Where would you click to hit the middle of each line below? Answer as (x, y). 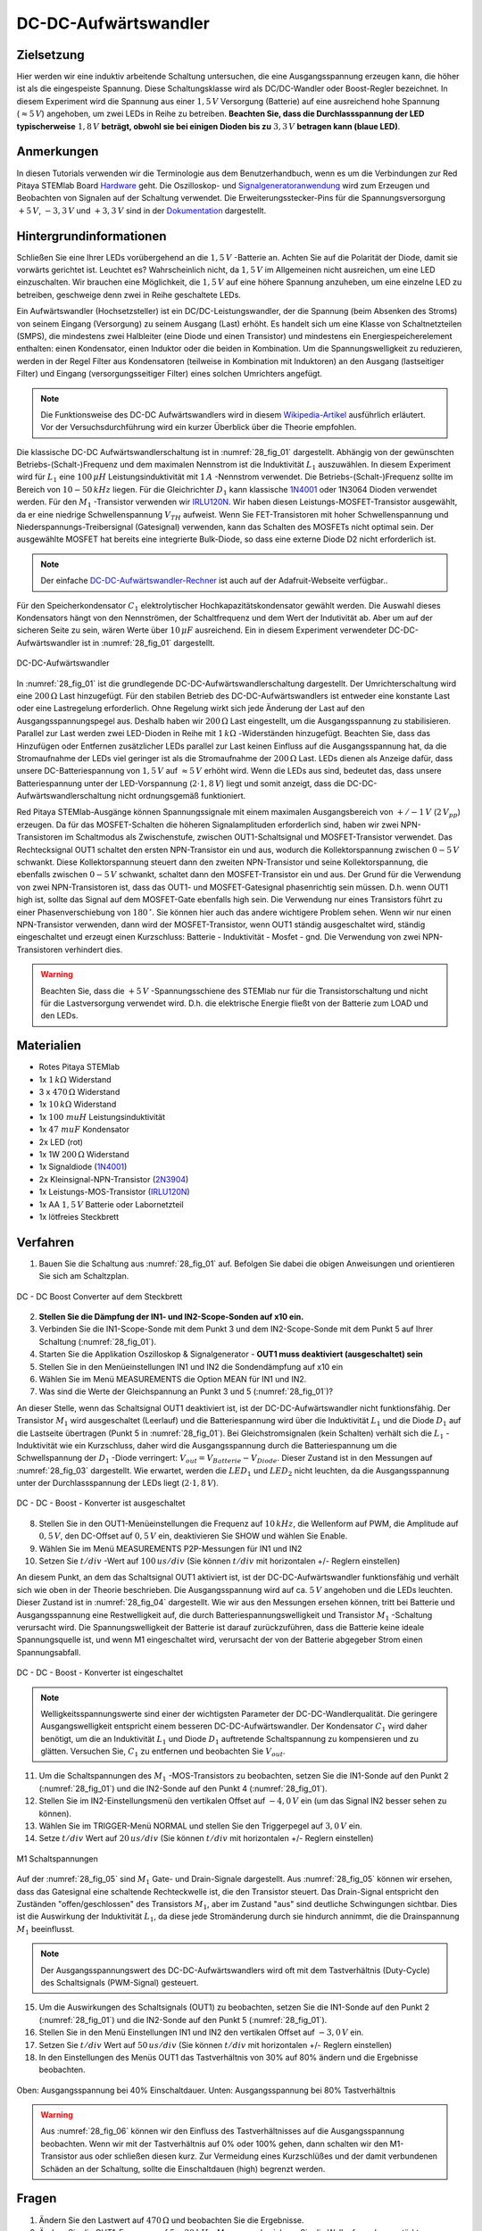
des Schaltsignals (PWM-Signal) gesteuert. (120, 1982)
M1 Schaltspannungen (57, 1858)
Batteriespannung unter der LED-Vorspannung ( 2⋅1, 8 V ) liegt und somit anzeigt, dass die (181, 783)
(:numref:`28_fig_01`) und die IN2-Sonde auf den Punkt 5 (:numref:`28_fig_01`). (183, 2020)
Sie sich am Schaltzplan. (84, 1276)
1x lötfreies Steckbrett (79, 1216)
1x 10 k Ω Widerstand (78, 1104)
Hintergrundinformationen (91, 236)
